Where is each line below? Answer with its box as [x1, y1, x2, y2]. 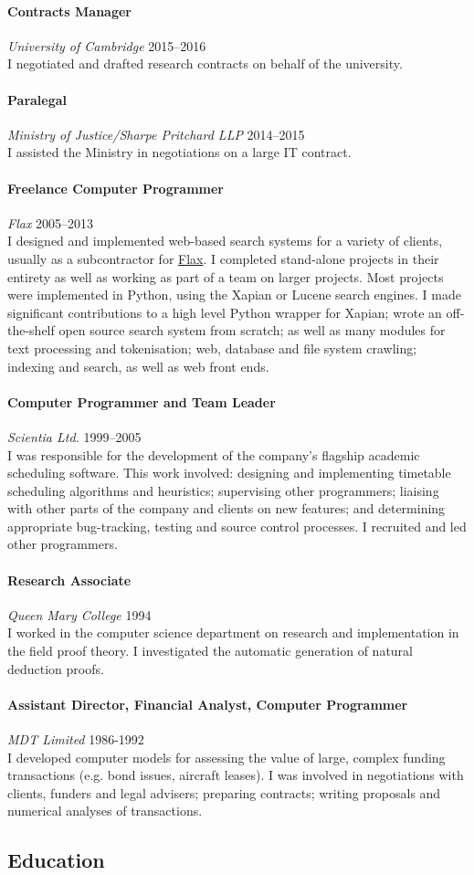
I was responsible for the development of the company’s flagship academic [7, 445, 420, 464]
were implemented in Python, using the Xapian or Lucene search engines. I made [7, 285, 461, 304]
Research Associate [7, 570, 132, 589]
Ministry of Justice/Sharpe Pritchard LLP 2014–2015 [7, 124, 305, 143]
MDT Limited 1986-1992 [7, 730, 144, 749]
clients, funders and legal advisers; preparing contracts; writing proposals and [7, 783, 441, 802]
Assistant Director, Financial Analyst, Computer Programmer [7, 694, 408, 713]
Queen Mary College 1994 [7, 605, 152, 624]
